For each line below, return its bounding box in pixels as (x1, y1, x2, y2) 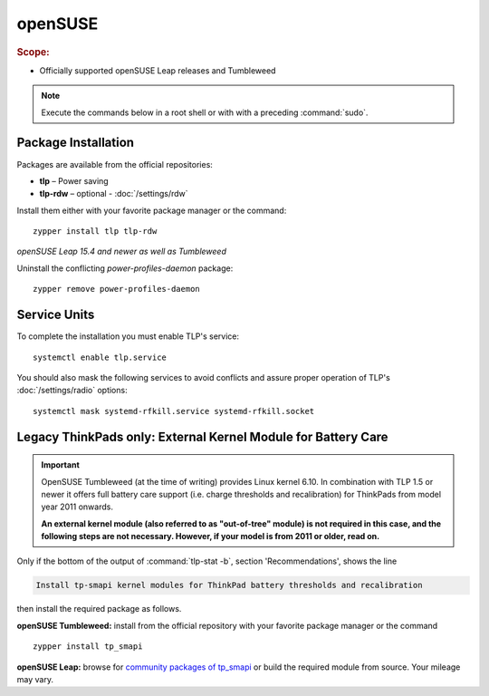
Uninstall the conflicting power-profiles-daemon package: (16, 263, 234, 274)
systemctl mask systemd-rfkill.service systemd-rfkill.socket (33, 406, 315, 416)
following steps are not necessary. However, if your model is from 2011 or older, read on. (41, 531, 380, 542)
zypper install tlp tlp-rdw (33, 227, 158, 237)
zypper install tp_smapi (33, 642, 143, 652)
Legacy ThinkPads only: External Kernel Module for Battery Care (16, 429, 388, 444)
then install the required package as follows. (16, 604, 182, 614)
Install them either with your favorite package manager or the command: (16, 205, 287, 216)
